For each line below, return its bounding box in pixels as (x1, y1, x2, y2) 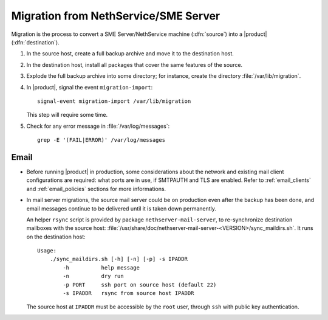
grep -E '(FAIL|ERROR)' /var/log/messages (37, 137, 166, 144)
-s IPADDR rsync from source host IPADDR (63, 290, 194, 297)
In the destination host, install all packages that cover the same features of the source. (26, 61, 243, 68)
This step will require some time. (26, 111, 108, 119)
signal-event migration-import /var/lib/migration (37, 97, 191, 105)
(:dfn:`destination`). (11, 38, 60, 46)
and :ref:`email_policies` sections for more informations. (26, 185, 166, 192)
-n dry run (63, 273, 124, 280)
